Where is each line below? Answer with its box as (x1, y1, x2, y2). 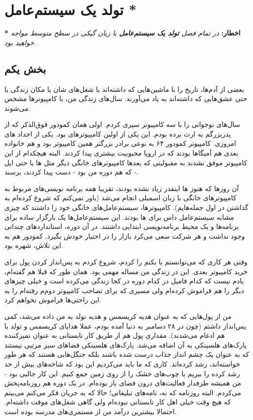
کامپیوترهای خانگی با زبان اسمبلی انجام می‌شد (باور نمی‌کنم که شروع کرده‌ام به (4, 192, 236, 203)
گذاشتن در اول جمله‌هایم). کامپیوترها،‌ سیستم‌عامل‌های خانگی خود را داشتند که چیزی (4, 202, 249, 212)
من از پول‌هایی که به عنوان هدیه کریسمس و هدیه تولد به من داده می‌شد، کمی (4, 311, 232, 321)
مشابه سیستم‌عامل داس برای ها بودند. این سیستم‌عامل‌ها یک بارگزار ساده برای (4, 211, 234, 222)
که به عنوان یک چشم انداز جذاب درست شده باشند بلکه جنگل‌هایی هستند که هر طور (4, 349, 249, 359)
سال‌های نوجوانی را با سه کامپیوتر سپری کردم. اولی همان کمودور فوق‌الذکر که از (4, 119, 240, 129)
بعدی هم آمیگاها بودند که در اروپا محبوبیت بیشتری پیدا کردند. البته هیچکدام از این (4, 148, 238, 158)
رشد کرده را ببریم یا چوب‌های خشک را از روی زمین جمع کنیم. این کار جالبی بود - (4, 368, 240, 378)
